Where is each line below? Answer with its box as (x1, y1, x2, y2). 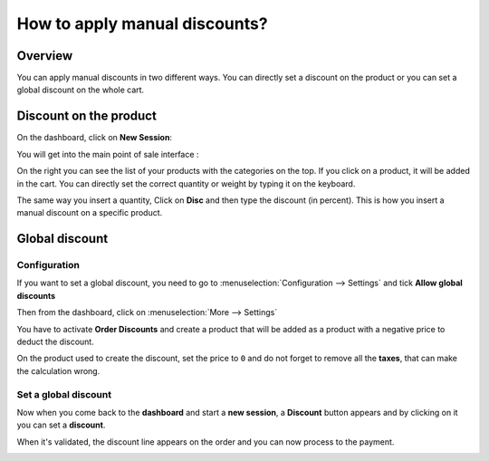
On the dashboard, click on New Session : (16, 132, 172, 143)
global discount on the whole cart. (16, 84, 145, 95)
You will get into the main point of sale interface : (16, 149, 199, 159)
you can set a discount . (16, 419, 106, 430)
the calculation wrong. (16, 365, 101, 376)
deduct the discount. (16, 336, 94, 348)
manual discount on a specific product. (16, 207, 163, 218)
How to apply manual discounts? (16, 14, 268, 34)
